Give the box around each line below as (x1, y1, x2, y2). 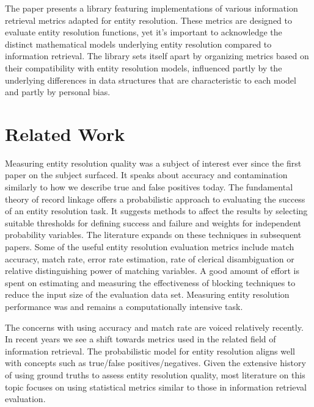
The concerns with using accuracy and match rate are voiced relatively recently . (5, 320, 304, 333)
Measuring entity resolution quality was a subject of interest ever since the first (5, 156, 302, 169)
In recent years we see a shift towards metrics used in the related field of (5, 333, 276, 345)
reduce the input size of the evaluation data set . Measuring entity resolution (5, 288, 290, 301)
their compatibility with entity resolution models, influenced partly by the (5, 61, 282, 74)
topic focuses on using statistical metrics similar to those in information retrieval (5, 380, 307, 393)
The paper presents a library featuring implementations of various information (5, 2, 298, 14)
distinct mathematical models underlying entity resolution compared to (5, 37, 272, 50)
